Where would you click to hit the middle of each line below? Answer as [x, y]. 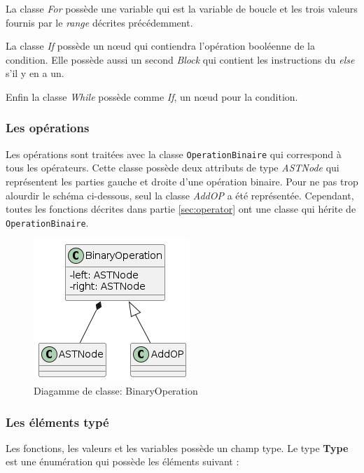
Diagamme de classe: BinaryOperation [116, 391]
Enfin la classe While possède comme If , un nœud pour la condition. [152, 96]
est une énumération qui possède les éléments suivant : [122, 461]
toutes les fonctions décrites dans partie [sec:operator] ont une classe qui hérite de [181, 209]
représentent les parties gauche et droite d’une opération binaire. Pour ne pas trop [182, 182]
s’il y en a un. [35, 73]
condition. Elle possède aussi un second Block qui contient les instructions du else [180, 59]
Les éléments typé [57, 422]
